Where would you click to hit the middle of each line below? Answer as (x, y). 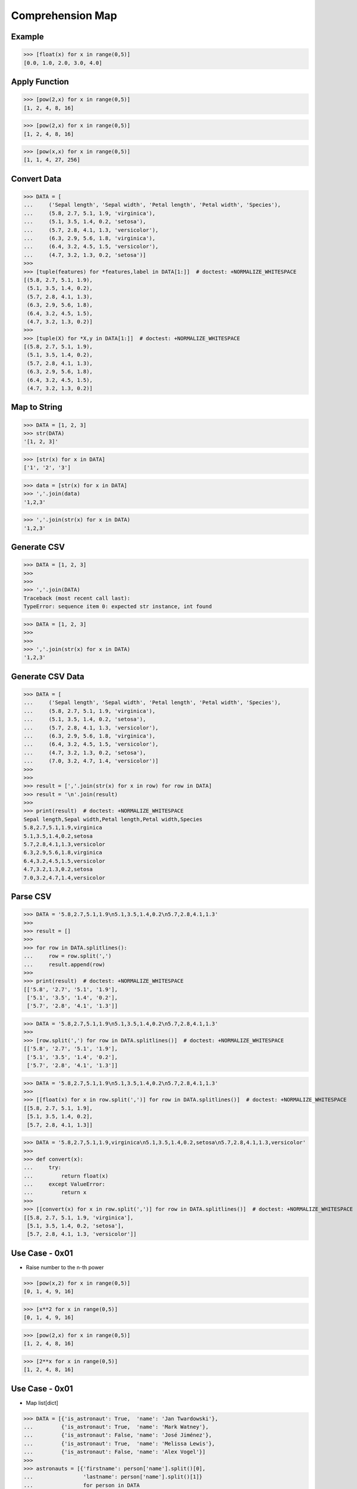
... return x (55, 1192)
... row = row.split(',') (68, 956)
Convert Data (36, 179)
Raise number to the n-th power (65, 1267)
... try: (43, 1168)
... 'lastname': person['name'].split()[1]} (113, 1477)
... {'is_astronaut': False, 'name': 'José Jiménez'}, (118, 1435)
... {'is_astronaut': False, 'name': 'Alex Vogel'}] (115, 1452)
